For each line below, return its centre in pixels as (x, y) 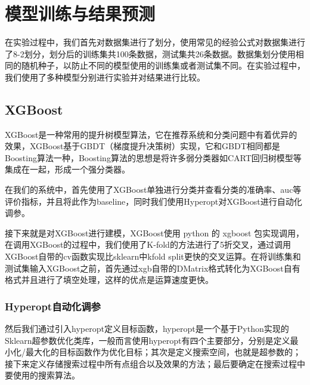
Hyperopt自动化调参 (53, 306)
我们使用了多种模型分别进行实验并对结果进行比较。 (105, 77)
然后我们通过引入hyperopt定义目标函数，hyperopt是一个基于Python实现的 (147, 329)
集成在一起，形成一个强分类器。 (67, 169)
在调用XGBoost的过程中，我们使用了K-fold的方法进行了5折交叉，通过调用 (148, 244)
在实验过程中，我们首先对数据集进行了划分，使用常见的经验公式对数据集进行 (155, 42)
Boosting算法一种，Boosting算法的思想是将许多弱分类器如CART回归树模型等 (153, 157)
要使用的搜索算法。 (42, 375)
